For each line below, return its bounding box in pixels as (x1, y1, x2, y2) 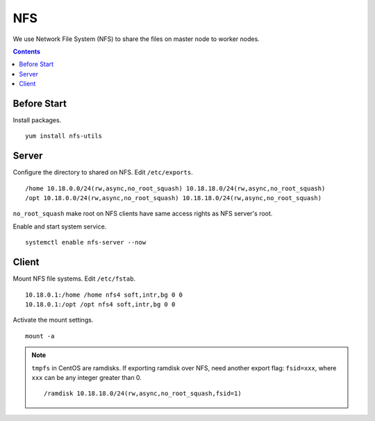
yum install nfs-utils (25, 132, 103, 140)
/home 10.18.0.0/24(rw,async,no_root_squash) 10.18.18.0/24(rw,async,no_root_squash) (25, 184, 326, 192)
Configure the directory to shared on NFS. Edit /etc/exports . (12, 168, 194, 176)
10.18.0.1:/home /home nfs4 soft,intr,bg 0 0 (25, 290, 183, 299)
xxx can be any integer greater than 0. (31, 373, 142, 381)
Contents (12, 47, 41, 56)
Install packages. (12, 116, 62, 124)
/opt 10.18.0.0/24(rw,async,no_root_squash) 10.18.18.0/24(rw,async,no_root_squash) (25, 195, 322, 202)
